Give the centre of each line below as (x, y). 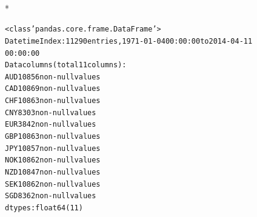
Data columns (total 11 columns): (66, 65)
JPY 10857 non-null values (53, 148)
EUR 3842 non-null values (51, 125)
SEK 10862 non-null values (53, 184)
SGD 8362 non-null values (51, 196)
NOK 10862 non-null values (53, 160)
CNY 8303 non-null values (51, 112)
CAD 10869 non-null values (53, 89)
